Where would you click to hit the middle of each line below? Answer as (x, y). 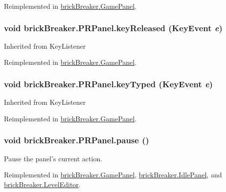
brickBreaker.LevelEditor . (42, 184)
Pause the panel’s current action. (53, 158)
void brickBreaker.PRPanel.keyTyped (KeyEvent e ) (109, 84)
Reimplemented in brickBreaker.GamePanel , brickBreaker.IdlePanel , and (113, 175)
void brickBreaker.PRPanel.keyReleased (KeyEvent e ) (113, 28)
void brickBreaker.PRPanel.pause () (77, 140)
